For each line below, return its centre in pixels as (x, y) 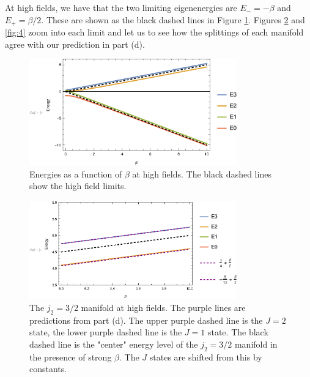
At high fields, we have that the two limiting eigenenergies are (121, 7)
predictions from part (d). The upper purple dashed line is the (146, 320)
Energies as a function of (76, 174)
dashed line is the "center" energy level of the (114, 344)
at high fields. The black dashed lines (202, 174)
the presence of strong (71, 356)
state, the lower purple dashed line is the (106, 332)
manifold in (256, 344)
